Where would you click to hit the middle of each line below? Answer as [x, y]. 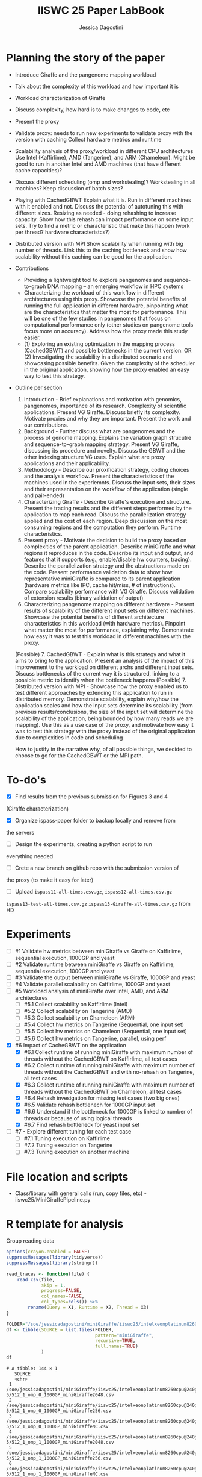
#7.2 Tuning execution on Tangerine [68, 1145]
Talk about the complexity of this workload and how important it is [97, 86]
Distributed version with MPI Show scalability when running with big [99, 243]
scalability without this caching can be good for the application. [93, 256]
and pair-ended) [44, 495]
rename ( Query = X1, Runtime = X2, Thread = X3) [88, 1308]
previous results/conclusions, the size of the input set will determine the [104, 712]
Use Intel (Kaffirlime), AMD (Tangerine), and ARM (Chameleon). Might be [105, 157]
